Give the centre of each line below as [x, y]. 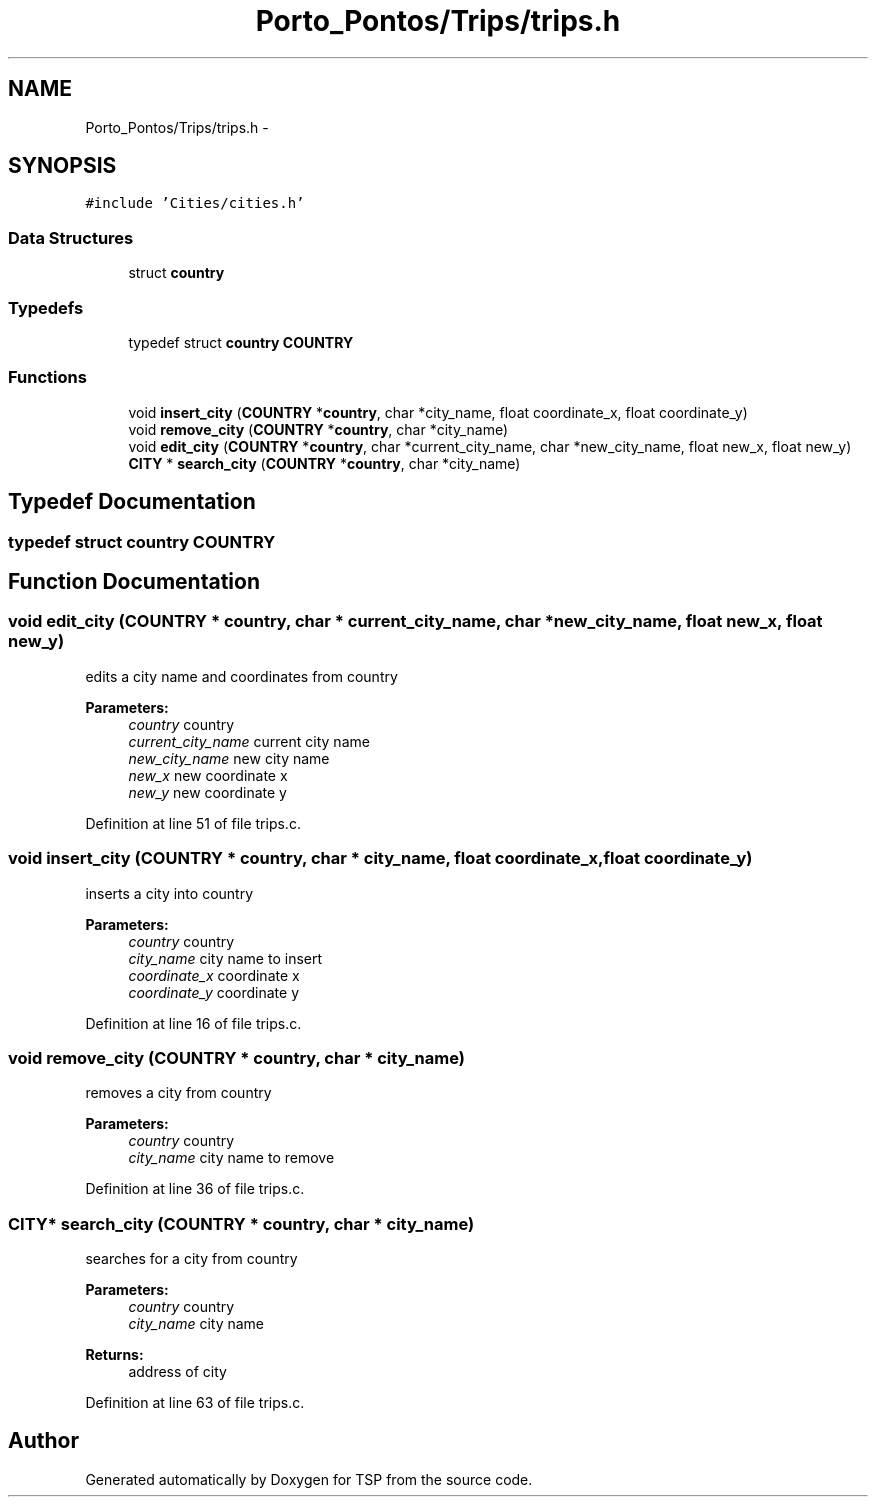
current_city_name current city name [249, 741]
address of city [177, 1371]
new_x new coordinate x [208, 775]
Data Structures [71, 237]
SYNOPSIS [62, 166]
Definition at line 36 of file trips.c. [195, 1189]
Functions [47, 377]
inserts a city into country [169, 893]
